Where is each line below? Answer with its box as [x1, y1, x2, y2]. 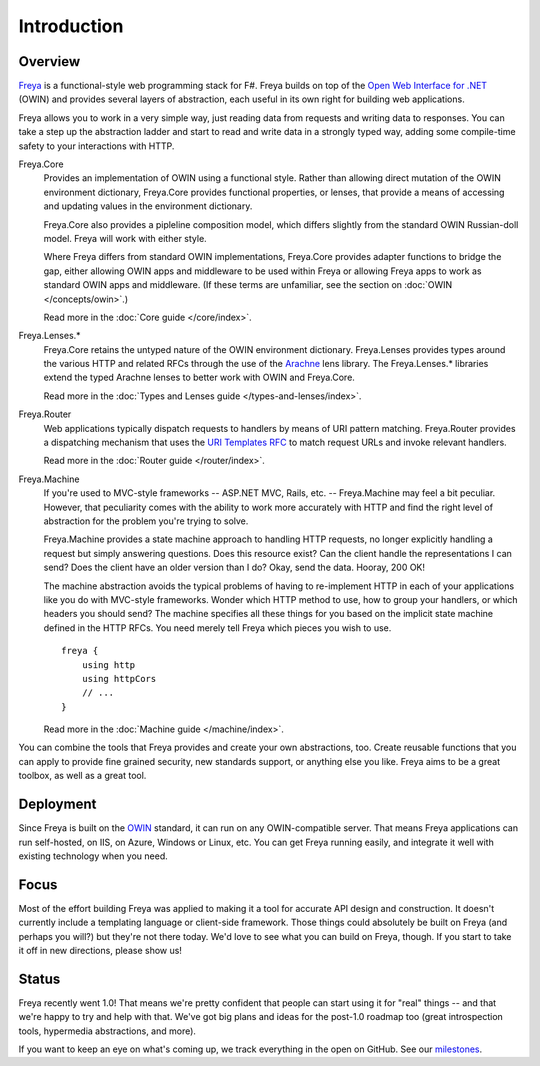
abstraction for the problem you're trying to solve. [43, 515, 249, 527]
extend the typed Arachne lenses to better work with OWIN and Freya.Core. [43, 371, 355, 384]
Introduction [18, 15, 124, 37]
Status [18, 970, 61, 987]
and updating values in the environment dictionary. [43, 200, 253, 212]
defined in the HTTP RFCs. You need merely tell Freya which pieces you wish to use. [43, 621, 392, 634]
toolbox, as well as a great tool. [18, 770, 147, 782]
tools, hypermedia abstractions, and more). [18, 1025, 197, 1037]
